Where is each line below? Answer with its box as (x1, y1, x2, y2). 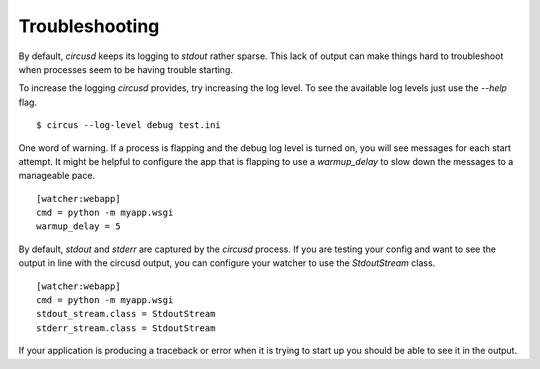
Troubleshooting (18, 15, 160, 37)
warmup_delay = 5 (36, 221, 121, 232)
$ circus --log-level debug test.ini (36, 120, 222, 131)
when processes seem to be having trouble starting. (18, 63, 234, 75)
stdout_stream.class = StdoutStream (36, 308, 216, 320)
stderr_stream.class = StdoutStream (36, 322, 216, 334)
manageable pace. (18, 170, 95, 182)
